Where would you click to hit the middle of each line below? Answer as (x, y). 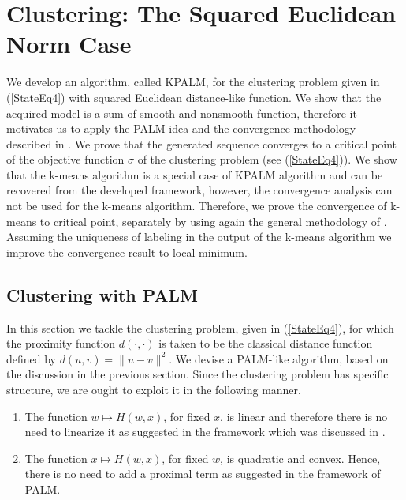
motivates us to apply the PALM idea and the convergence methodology (181, 128)
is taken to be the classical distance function (266, 343)
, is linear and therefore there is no (304, 416)
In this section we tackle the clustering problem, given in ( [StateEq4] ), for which (200, 327)
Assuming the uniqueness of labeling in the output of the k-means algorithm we (199, 237)
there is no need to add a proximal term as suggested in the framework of (203, 474)
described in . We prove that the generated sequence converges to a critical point (202, 143)
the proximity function (61, 343)
